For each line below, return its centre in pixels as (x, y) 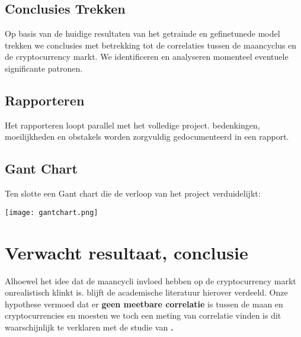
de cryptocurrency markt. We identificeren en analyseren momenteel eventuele (147, 57)
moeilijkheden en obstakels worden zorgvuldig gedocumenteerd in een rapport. (147, 137)
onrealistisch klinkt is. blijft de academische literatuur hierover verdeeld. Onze (146, 292)
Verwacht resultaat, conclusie (127, 252)
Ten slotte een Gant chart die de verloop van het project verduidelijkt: (133, 193)
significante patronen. (44, 68)
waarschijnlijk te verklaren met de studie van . (89, 327)
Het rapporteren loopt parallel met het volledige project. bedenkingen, (132, 125)
